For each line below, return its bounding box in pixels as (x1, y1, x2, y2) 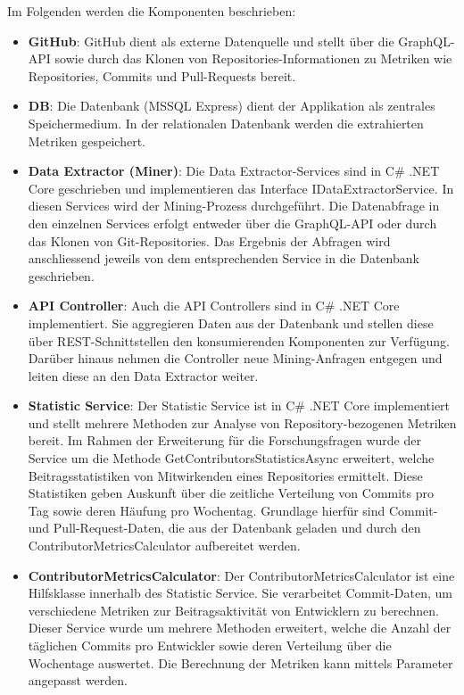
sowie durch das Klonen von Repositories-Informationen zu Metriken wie (54, 49, 452, 68)
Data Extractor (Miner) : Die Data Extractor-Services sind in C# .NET (28, 161, 440, 180)
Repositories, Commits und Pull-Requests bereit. (28, 66, 296, 85)
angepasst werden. (28, 671, 128, 690)
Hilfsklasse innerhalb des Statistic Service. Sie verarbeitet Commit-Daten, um (28, 583, 452, 602)
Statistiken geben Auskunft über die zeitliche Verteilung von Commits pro (28, 484, 434, 502)
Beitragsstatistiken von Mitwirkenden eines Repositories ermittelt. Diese (28, 466, 423, 484)
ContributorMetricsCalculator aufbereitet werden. (28, 536, 301, 555)
